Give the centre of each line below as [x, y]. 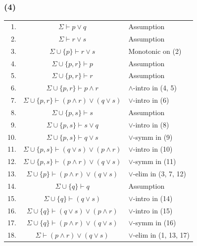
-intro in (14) [153, 198]
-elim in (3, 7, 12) [160, 174]
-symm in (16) [154, 223]
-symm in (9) [153, 137]
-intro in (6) [151, 100]
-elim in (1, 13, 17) [161, 235]
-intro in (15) [153, 210]
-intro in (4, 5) [155, 88]
